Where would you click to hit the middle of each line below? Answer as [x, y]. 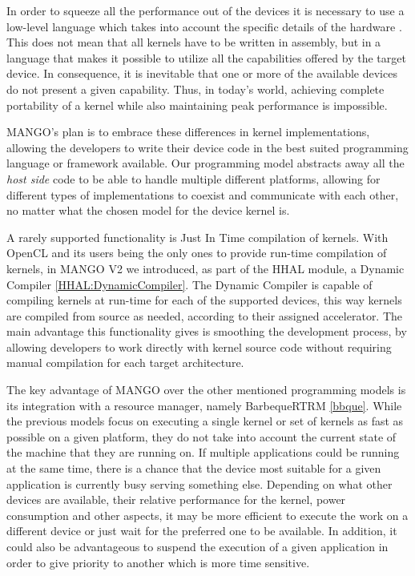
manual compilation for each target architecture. [125, 363]
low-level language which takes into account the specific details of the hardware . [204, 26]
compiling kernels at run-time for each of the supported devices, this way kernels [204, 300]
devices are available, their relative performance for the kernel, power [176, 499]
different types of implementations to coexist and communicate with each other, [203, 194]
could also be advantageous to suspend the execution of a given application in [197, 546]
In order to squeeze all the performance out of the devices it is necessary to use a [205, 10]
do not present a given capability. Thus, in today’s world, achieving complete [195, 89]
